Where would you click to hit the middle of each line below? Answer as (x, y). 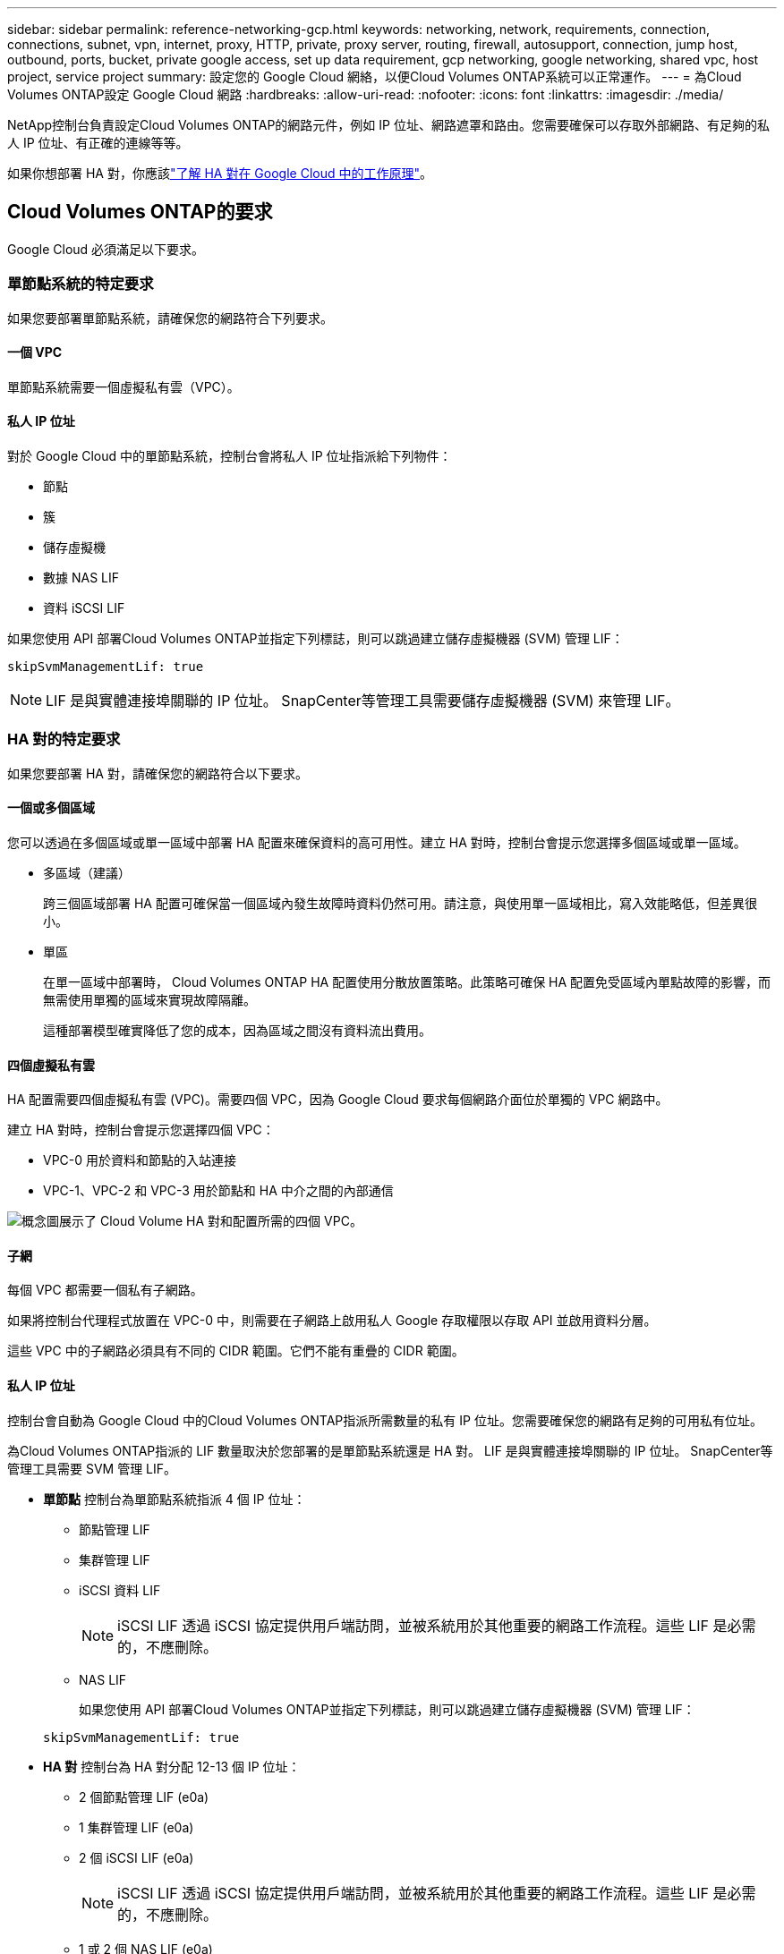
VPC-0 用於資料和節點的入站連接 (140, 1160)
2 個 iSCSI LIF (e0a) (136, 1857)
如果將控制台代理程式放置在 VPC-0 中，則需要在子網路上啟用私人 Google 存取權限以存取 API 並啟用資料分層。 (332, 1321)
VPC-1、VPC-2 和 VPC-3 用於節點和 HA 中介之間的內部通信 (218, 1191)
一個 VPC (35, 353)
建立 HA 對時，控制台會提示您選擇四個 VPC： (141, 1130)
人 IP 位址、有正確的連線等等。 (98, 143)
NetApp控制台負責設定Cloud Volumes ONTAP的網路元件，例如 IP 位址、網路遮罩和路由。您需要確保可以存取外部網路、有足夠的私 (388, 125)
